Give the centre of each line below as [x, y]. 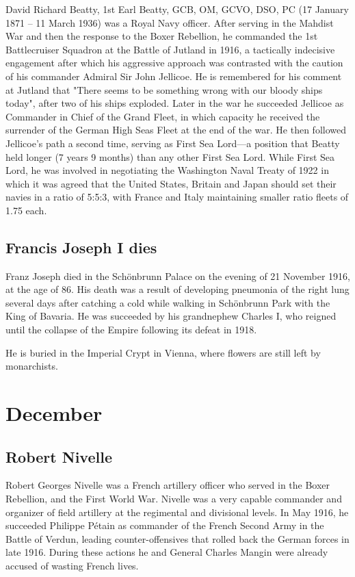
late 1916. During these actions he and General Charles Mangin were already [167, 552]
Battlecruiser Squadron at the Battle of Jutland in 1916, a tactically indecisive [170, 49]
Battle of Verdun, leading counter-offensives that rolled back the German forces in [177, 538]
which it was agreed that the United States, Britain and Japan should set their [171, 183]
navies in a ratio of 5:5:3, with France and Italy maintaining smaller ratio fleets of [177, 197]
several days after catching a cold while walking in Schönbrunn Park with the [168, 302]
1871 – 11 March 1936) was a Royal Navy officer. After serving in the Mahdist [170, 22]
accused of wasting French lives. [72, 565]
